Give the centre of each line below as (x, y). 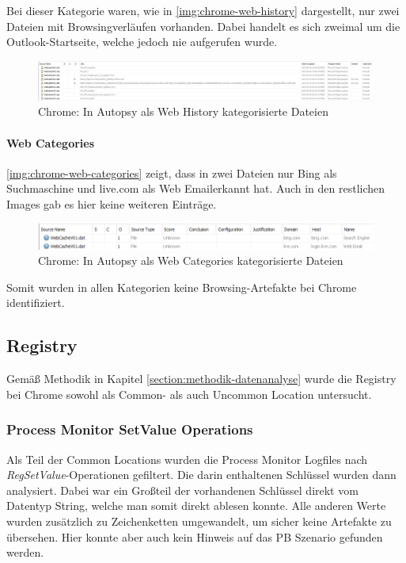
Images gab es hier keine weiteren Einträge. (112, 204)
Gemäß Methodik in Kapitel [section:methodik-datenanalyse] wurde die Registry (201, 379)
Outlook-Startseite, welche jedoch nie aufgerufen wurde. (142, 42)
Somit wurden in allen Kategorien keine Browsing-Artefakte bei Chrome (182, 287)
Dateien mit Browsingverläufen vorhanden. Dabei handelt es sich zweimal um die (203, 26)
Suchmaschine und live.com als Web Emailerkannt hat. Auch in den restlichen (196, 188)
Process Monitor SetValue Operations (130, 429)
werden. (25, 552)
